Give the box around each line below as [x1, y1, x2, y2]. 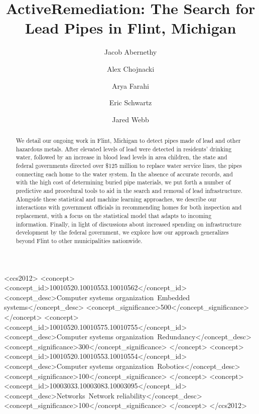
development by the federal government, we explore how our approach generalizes [16, 228, 229, 237]
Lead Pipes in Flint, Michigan [25, 18, 236, 38]
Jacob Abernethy [104, 47, 157, 57]
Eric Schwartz [109, 97, 152, 108]
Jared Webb [112, 114, 149, 124]
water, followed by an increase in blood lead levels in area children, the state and [16, 153, 227, 161]
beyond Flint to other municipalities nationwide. [16, 236, 143, 245]
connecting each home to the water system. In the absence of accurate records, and [16, 169, 233, 178]
